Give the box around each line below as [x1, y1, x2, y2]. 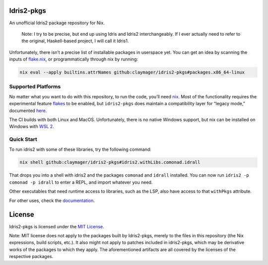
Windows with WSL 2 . [9, 124, 54, 130]
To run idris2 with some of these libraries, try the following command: [9, 146, 151, 152]
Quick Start [9, 136, 37, 143]
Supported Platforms [9, 83, 61, 90]
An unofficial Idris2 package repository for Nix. [9, 20, 105, 26]
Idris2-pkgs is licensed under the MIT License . [9, 223, 104, 229]
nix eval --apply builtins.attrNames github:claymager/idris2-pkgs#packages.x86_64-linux [19, 69, 245, 75]
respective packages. [9, 254, 54, 260]
